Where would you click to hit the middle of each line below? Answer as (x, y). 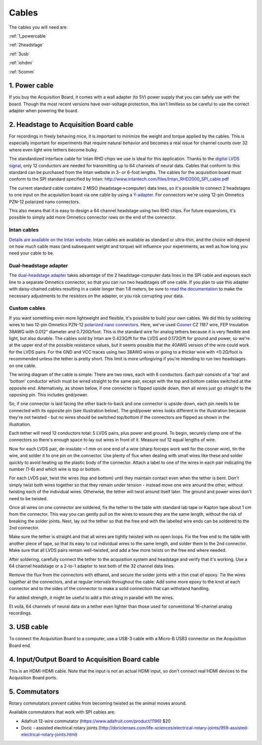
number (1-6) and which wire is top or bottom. (55, 469)
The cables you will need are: (38, 27)
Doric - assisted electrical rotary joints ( (61, 728)
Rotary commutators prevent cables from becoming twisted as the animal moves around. (98, 703)
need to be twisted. (28, 498)
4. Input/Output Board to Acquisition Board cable (84, 659)
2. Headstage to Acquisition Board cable (71, 125)
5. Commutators (34, 691)
